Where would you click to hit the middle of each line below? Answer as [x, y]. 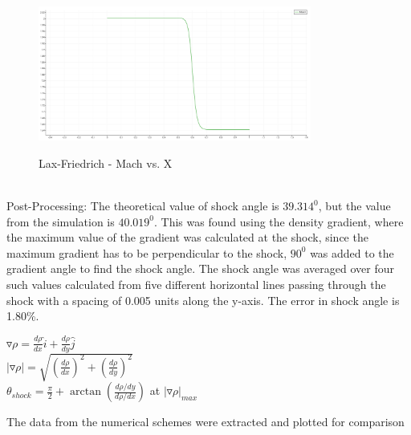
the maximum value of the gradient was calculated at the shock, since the [187, 237]
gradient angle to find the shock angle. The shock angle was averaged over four [200, 268]
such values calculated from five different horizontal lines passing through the [196, 285]
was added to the [352, 252]
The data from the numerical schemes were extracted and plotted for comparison [205, 422]
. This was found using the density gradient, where [279, 221]
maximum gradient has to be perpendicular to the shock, [147, 252]
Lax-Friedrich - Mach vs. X [106, 163]
